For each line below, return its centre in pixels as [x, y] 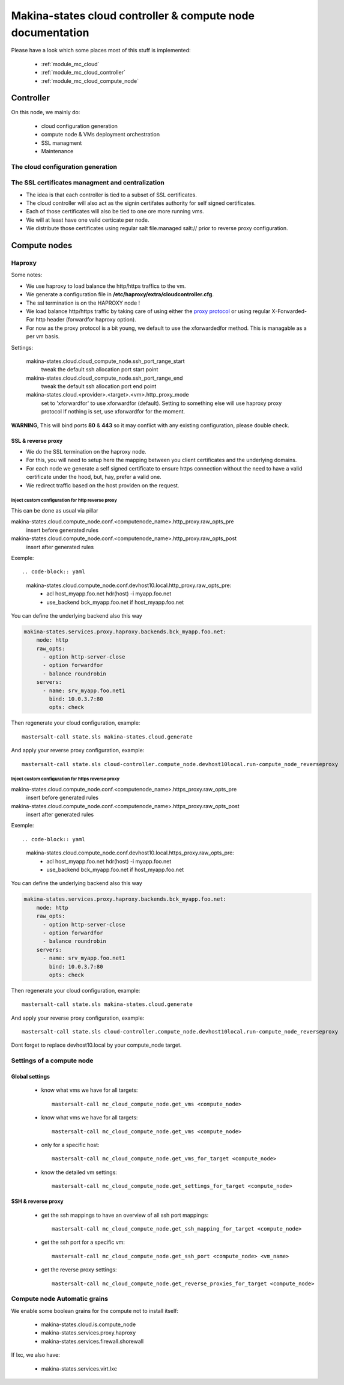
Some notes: [27, 275]
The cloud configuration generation [64, 166]
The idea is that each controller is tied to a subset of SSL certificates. [112, 195]
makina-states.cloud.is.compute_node [89, 1324]
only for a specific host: [70, 1145]
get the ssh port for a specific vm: [83, 1242]
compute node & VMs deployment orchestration [101, 135]
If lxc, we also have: [35, 1355]
